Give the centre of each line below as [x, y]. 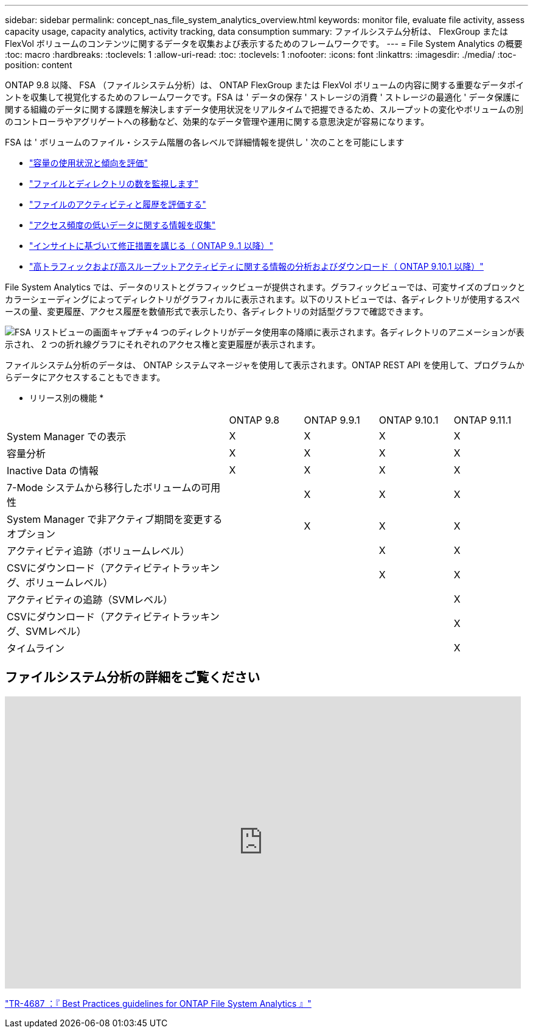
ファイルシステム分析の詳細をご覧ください [133, 678]
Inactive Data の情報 [53, 471]
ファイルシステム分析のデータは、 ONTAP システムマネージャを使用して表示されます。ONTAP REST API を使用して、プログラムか [265, 365]
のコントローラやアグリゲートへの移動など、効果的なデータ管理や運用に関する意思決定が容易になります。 [217, 121]
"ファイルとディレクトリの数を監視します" [114, 184]
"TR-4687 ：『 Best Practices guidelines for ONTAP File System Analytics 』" [158, 1003]
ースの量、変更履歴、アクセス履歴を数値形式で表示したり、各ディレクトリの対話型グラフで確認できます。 [217, 311]
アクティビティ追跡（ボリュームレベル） [98, 551]
